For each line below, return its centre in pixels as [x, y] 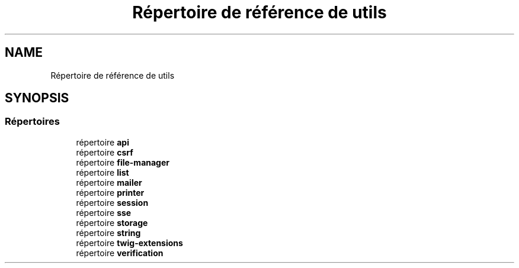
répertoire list [102, 172]
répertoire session [112, 202]
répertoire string [108, 233]
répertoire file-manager [123, 162]
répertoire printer [110, 192]
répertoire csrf [105, 152]
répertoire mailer [109, 182]
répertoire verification [120, 253]
